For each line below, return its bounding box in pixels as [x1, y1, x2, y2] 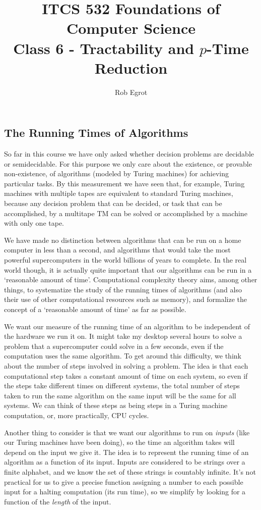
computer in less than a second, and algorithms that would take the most [4, 244, 231, 255]
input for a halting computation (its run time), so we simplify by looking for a [4, 486, 246, 497]
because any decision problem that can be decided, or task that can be [4, 198, 222, 209]
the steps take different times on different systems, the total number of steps [4, 380, 240, 391]
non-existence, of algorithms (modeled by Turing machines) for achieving [4, 168, 229, 179]
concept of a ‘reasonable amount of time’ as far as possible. [4, 304, 186, 314]
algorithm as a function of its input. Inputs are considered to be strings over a [4, 456, 245, 467]
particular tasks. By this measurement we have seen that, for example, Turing [4, 178, 245, 188]
